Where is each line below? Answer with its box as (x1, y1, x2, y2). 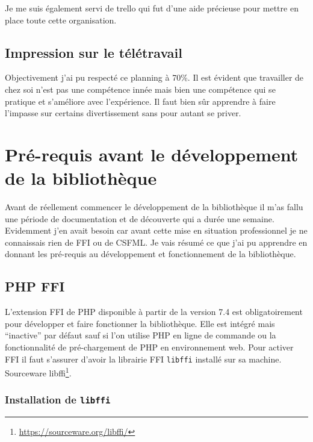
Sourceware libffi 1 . (5, 365, 72, 379)
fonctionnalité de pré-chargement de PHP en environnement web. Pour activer (5, 341, 294, 353)
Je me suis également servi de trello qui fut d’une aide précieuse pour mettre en (5, 2, 299, 14)
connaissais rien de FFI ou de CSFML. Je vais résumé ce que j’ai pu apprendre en (5, 235, 308, 248)
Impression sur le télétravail (5, 43, 182, 61)
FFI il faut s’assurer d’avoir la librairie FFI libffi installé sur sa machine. (5, 352, 282, 365)
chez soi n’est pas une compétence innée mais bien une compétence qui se (5, 82, 276, 95)
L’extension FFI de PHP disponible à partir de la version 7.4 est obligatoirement (5, 305, 303, 318)
